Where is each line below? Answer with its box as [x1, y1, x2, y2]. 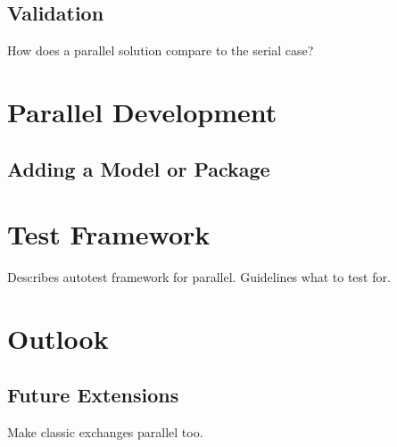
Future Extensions [7, 381, 179, 409]
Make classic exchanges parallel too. [7, 423, 203, 442]
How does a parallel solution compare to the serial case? [7, 41, 314, 60]
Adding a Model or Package [7, 154, 270, 182]
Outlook [7, 319, 109, 356]
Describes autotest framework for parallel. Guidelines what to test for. [7, 268, 391, 286]
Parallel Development [7, 93, 277, 129]
